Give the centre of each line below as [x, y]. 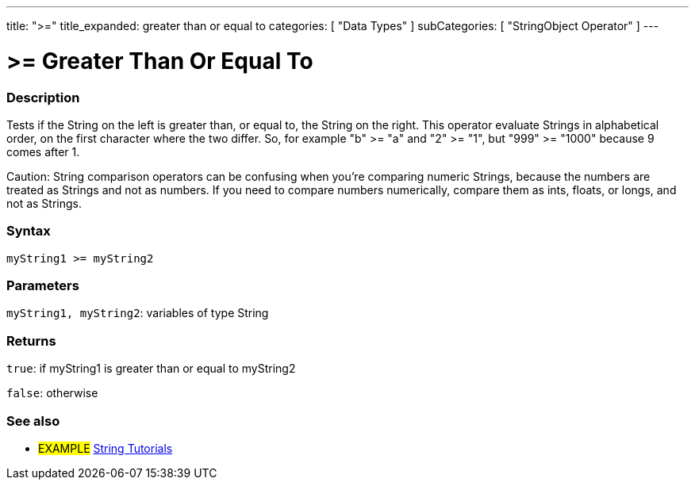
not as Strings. [44, 203]
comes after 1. [43, 151]
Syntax [29, 231]
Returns [31, 341]
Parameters [43, 285]
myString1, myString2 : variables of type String [138, 313]
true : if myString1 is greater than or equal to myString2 [151, 369]
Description [43, 97]
